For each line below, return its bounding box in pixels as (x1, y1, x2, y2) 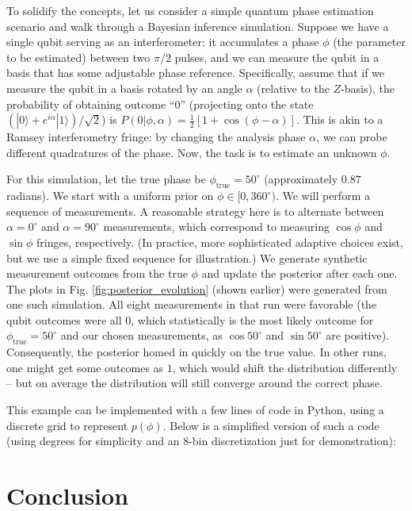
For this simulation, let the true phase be (6, 171, 206, 187)
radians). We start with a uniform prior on (6, 187, 214, 204)
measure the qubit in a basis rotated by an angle (6, 79, 242, 96)
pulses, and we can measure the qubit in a (174, 48, 380, 65)
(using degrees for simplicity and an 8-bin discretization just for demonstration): (6, 432, 396, 449)
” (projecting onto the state (180, 95, 314, 112)
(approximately (264, 171, 338, 187)
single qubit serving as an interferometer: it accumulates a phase (6, 33, 319, 50)
